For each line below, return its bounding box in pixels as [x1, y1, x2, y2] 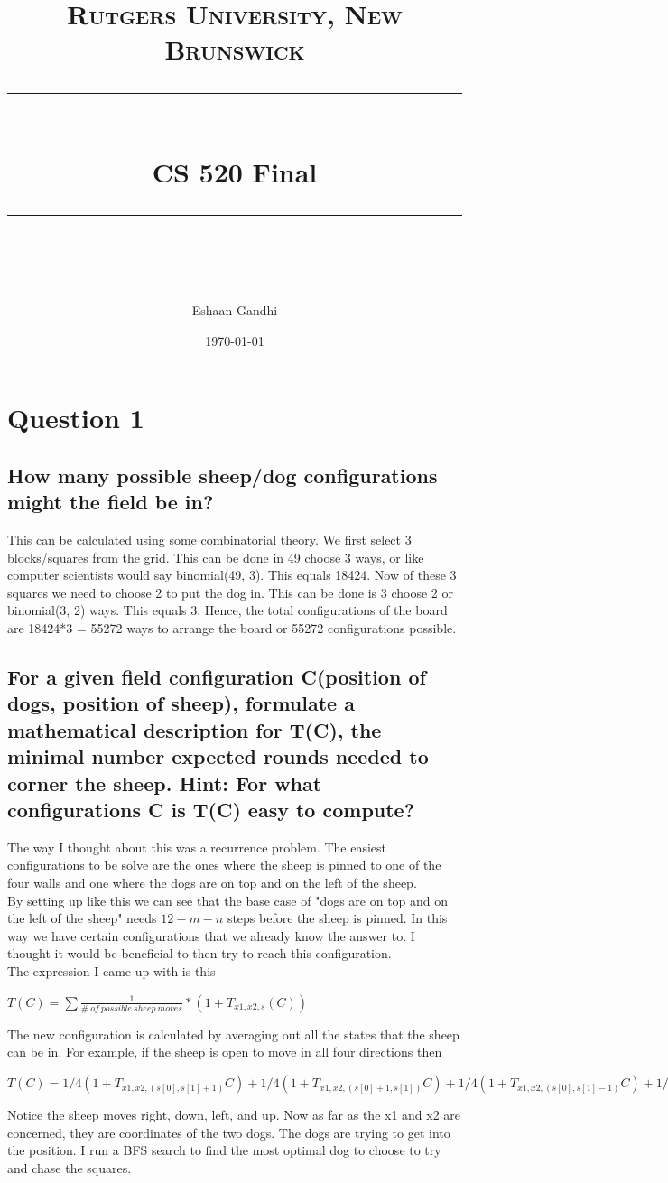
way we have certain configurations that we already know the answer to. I [7, 926, 415, 945]
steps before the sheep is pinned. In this [227, 908, 448, 927]
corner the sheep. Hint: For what [7, 768, 322, 796]
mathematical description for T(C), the [7, 715, 382, 743]
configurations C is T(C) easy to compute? [7, 796, 415, 823]
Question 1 [7, 399, 144, 436]
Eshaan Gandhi [191, 301, 278, 320]
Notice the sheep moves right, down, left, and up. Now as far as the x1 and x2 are [7, 1105, 461, 1124]
